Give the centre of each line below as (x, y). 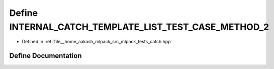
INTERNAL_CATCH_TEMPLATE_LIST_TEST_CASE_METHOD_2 (139, 27)
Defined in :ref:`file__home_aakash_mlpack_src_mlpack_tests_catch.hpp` (97, 42)
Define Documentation (45, 56)
